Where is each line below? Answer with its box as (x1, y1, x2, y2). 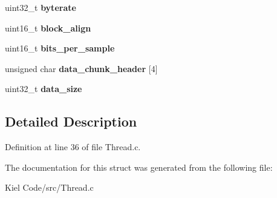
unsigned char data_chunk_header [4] (5, 62, 158, 74)
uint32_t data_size (5, 82, 82, 95)
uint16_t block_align (5, 21, 91, 34)
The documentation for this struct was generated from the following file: (5, 160, 273, 173)
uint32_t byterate (5, 1, 76, 13)
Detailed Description (5, 112, 137, 131)
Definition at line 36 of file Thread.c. (5, 140, 141, 153)
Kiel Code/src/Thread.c (5, 181, 94, 194)
